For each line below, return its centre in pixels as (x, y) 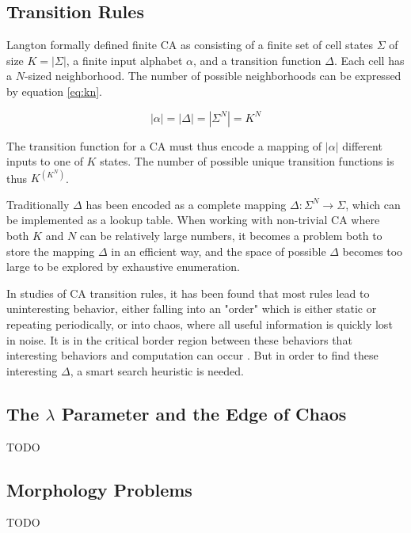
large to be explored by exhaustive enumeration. (123, 266)
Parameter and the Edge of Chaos (204, 413)
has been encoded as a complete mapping (186, 204)
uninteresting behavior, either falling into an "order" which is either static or (192, 308)
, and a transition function (257, 60)
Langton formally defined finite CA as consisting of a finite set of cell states (190, 45)
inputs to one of (45, 161)
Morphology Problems (99, 489)
